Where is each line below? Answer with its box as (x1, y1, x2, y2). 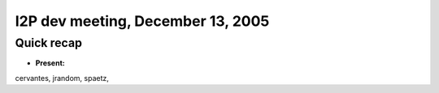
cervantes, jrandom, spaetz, (15, 73, 110, 82)
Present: (35, 58, 65, 68)
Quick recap (15, 36, 83, 50)
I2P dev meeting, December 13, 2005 (15, 12, 270, 30)
